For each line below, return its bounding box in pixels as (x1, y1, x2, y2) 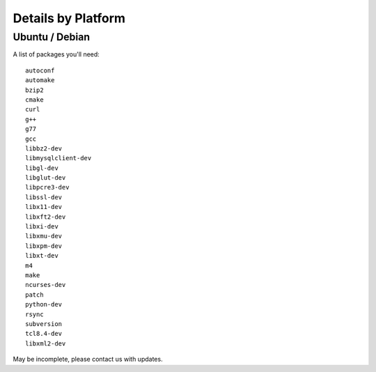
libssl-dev (25, 193, 63, 201)
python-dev (25, 300, 63, 309)
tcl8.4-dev (25, 330, 63, 338)
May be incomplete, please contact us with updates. (13, 355, 163, 364)
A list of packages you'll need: (13, 50, 100, 59)
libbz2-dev (25, 144, 63, 153)
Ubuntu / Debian (13, 31, 91, 43)
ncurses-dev (25, 281, 66, 289)
